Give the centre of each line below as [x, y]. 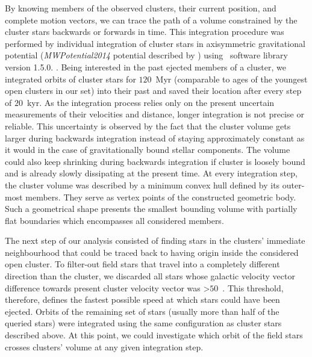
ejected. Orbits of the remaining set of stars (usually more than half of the [142, 311]
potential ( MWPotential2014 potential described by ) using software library [146, 55]
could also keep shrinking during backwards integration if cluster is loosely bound [155, 161]
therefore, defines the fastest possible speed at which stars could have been [142, 300]
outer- [293, 185]
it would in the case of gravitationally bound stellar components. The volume [148, 150]
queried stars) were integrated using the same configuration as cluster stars [143, 323]
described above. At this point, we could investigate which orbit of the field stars [154, 335]
